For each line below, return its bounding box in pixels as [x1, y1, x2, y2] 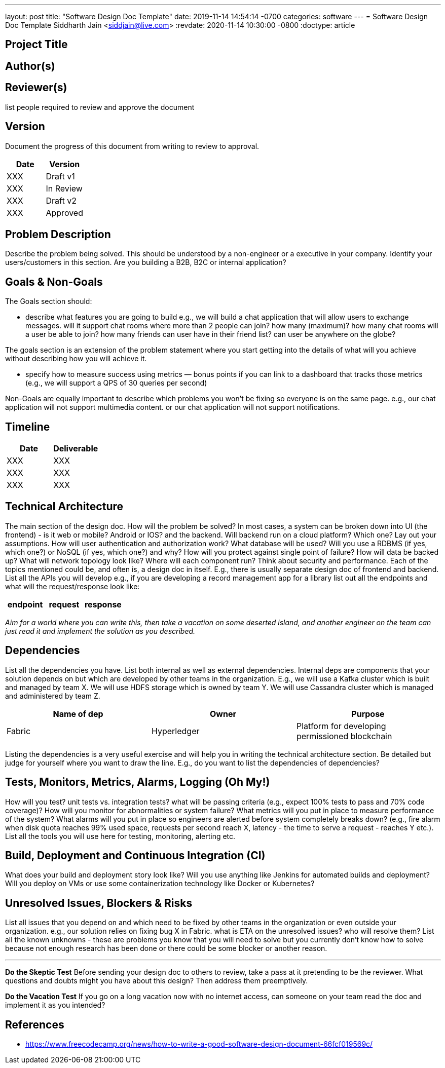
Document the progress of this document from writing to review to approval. [5, 141, 259, 150]
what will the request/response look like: [5, 582, 140, 591]
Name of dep [53, 708, 103, 719]
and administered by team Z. [5, 691, 100, 700]
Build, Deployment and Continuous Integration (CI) [5, 849, 266, 862]
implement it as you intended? [5, 1001, 105, 1010]
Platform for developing [296, 720, 386, 731]
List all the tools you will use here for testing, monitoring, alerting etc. [5, 831, 236, 841]
